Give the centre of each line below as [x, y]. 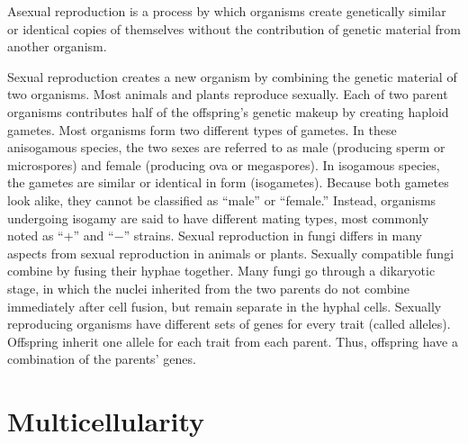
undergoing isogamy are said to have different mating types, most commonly [218, 217]
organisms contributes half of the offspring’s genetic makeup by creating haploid [228, 111]
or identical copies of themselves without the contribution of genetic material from [234, 28]
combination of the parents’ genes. [102, 359]
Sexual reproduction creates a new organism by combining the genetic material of [232, 76]
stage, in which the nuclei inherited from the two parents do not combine [209, 288]
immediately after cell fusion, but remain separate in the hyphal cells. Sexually [225, 306]
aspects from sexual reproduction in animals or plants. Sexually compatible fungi [231, 253]
